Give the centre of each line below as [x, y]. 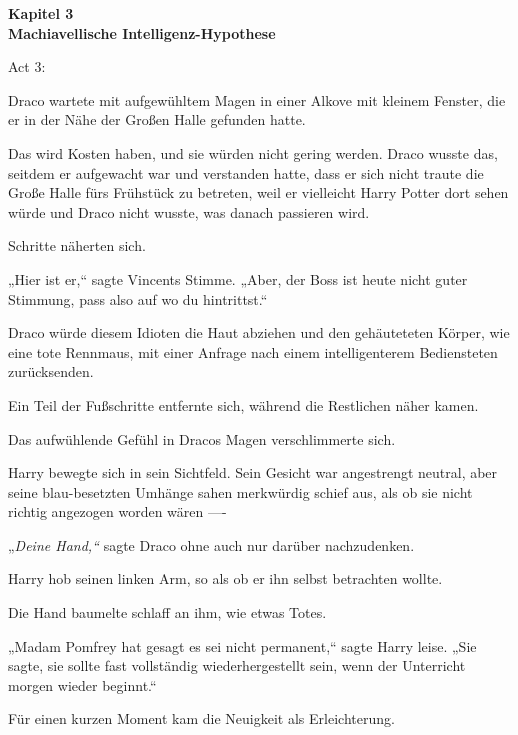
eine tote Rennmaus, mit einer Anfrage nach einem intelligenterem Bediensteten [253, 351]
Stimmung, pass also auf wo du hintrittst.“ [138, 298]
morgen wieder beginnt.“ [82, 684]
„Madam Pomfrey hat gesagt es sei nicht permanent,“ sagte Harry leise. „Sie [242, 645]
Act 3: [27, 66]
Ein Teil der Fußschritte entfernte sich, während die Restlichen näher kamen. [243, 404]
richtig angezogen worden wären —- [117, 511]
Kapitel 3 [41, 13]
